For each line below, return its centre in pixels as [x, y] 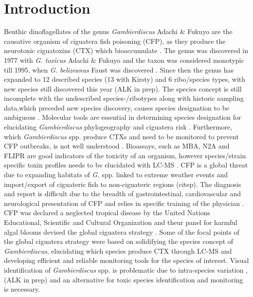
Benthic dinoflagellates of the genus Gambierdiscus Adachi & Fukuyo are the [118, 31]
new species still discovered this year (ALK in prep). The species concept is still [123, 88]
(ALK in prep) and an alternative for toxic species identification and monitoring [124, 279]
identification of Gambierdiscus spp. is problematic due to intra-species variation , [126, 269]
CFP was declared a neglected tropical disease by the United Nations [107, 213]
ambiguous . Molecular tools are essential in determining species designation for [123, 117]
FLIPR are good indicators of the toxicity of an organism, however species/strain [125, 155]
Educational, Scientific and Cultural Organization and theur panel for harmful [121, 222]
